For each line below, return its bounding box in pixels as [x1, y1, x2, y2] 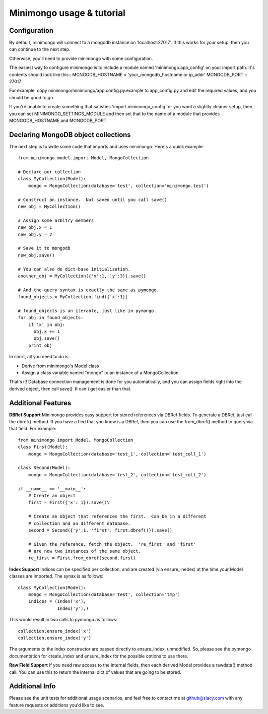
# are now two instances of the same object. [28, 548, 141, 554]
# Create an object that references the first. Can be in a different [28, 514, 206, 519]
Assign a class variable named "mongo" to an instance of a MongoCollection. [21, 370, 180, 376]
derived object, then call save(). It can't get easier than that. [9, 386, 132, 391]
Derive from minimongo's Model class [21, 363, 99, 369]
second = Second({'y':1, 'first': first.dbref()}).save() [28, 527, 173, 533]
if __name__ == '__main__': [18, 486, 86, 491]
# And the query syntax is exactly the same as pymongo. [18, 287, 160, 293]
